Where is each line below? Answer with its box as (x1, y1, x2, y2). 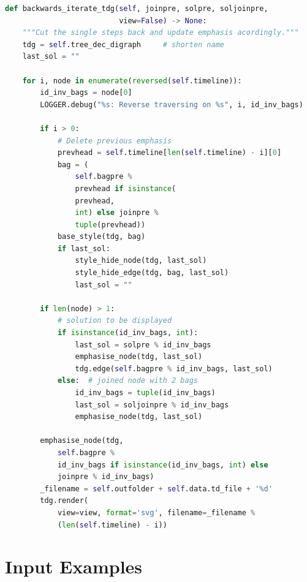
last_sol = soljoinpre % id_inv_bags (75, 400, 229, 409)
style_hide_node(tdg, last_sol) (75, 256, 207, 265)
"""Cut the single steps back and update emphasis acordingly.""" (22, 28, 299, 37)
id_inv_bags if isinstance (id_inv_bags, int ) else (57, 460, 268, 469)
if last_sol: (57, 244, 110, 253)
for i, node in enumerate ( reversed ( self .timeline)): (22, 76, 242, 85)
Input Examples (5, 554, 143, 579)
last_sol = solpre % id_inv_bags (75, 340, 211, 349)
